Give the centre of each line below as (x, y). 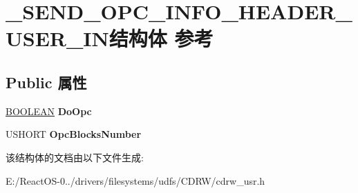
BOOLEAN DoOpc (49, 111)
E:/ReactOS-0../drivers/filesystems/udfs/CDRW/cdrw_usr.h (135, 180)
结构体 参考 (161, 38)
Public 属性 (46, 82)
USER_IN (57, 38)
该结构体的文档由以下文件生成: (75, 157)
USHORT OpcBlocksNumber (74, 134)
